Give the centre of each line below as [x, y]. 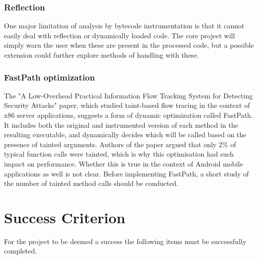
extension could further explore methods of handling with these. [101, 55]
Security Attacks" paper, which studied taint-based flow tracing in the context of [127, 105]
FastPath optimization [49, 77]
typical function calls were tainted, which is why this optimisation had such [119, 154]
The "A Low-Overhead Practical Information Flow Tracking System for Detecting [129, 95]
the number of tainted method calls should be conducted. [91, 183]
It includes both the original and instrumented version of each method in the [121, 125]
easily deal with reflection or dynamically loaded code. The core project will [120, 35]
